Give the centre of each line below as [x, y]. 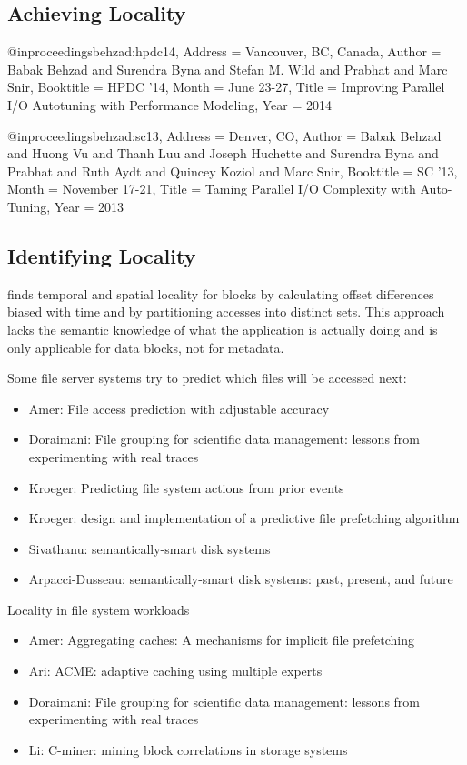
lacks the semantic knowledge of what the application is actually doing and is [223, 329]
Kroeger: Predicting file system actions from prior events [186, 487]
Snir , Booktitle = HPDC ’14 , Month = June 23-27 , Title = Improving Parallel [226, 87]
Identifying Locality [102, 255]
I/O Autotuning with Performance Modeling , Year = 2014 [169, 104]
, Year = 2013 [85, 206]
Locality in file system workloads [99, 609]
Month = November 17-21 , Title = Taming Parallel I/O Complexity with [212, 189]
